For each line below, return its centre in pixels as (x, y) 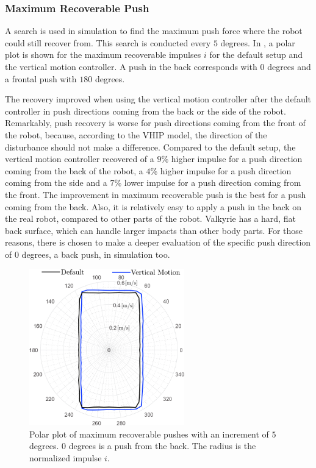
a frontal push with (41, 78)
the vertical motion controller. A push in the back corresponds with (131, 66)
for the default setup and (256, 55)
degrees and (289, 66)
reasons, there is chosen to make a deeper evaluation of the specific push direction (158, 242)
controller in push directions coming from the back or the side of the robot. (145, 111)
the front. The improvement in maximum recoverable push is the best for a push (156, 194)
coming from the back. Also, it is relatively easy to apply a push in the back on (153, 206)
